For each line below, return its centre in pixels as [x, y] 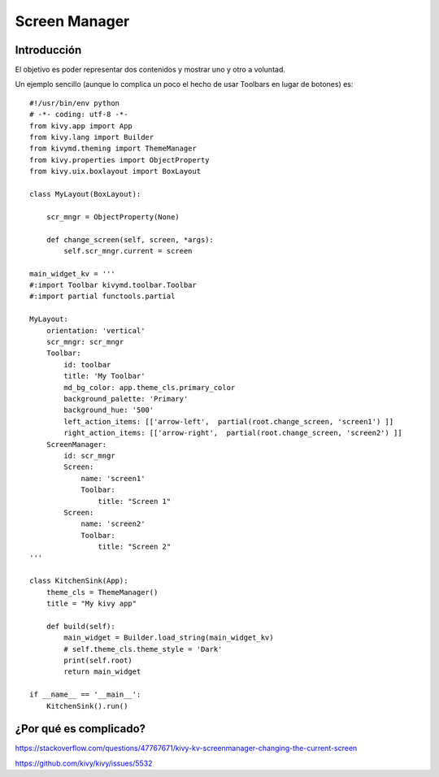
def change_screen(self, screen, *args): [130, 239]
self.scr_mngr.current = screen [128, 251]
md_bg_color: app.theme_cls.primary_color [150, 387]
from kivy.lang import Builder [92, 137]
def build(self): [80, 626]
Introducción [48, 50]
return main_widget [102, 672]
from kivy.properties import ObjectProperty [120, 160]
